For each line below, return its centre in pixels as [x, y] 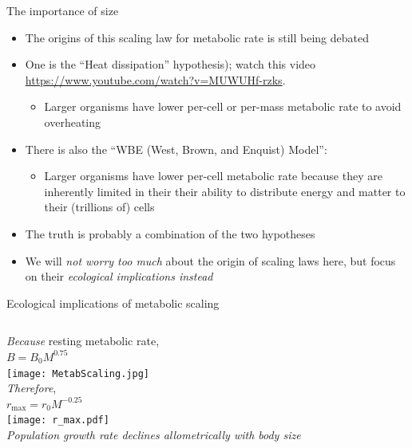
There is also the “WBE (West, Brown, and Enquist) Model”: [176, 149]
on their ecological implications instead [119, 276]
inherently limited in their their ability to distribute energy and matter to [225, 191]
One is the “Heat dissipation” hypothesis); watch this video [170, 64]
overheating [73, 122]
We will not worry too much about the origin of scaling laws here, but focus [210, 260]
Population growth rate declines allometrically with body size [154, 434]
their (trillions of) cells [99, 207]
